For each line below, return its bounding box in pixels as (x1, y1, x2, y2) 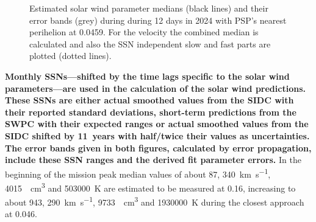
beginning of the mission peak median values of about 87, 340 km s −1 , (5, 165, 271, 180)
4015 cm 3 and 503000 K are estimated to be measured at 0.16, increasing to (5, 179, 296, 194)
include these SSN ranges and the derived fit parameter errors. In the (5, 153, 301, 166)
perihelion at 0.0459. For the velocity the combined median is (29, 26, 259, 38)
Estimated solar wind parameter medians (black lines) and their (29, 2, 268, 14)
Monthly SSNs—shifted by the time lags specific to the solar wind (5, 69, 290, 82)
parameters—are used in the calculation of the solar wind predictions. (5, 82, 306, 94)
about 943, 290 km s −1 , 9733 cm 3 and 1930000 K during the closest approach (5, 194, 304, 208)
